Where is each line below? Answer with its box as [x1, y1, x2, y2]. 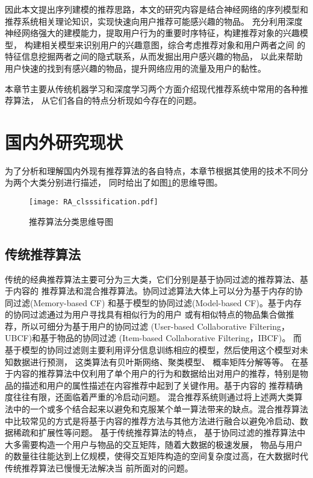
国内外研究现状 [5, 129, 123, 154]
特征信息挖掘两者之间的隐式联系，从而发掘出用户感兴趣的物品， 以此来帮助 [5, 50, 303, 63]
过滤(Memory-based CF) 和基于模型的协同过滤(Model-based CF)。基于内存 [13, 296, 302, 309]
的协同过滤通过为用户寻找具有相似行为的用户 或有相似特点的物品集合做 [5, 308, 286, 321]
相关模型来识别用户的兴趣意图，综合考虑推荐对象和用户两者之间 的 [41, 38, 306, 51]
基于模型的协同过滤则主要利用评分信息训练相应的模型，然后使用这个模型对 [5, 344, 300, 356]
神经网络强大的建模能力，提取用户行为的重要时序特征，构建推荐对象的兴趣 [5, 27, 300, 39]
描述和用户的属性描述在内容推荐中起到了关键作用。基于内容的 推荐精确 [21, 379, 303, 391]
